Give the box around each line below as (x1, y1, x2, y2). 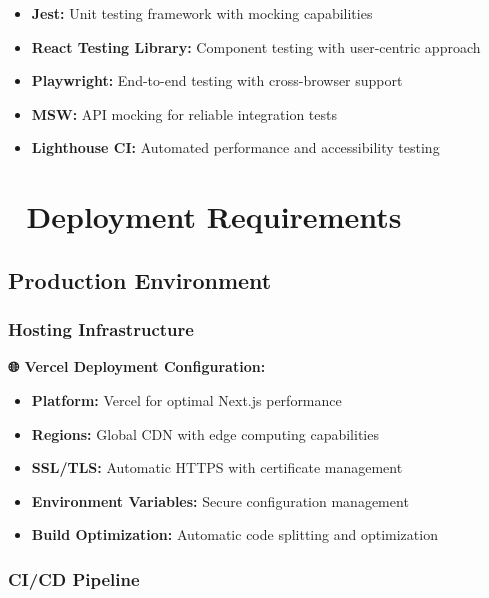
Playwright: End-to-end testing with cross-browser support (31, 70, 403, 91)
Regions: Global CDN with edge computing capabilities (31, 423, 379, 444)
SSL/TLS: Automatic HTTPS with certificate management (31, 457, 403, 478)
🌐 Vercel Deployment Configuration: (8, 356, 266, 377)
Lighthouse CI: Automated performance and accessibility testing (31, 137, 440, 158)
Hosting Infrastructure (8, 317, 194, 342)
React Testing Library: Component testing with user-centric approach (31, 36, 481, 57)
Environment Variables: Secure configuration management (31, 490, 409, 511)
